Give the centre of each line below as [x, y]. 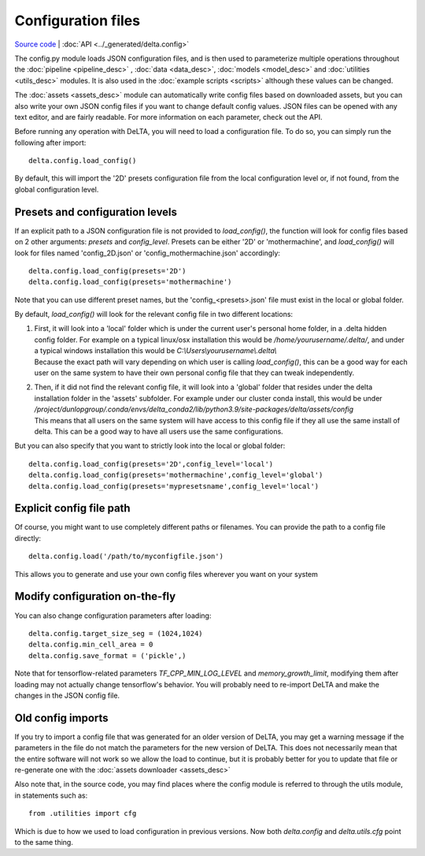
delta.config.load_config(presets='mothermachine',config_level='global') [176, 475]
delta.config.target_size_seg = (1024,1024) [116, 633]
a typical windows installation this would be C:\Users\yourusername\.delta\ [155, 351]
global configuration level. [57, 189]
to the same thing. [44, 842]
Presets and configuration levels [96, 212]
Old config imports [62, 718]
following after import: [50, 143]
